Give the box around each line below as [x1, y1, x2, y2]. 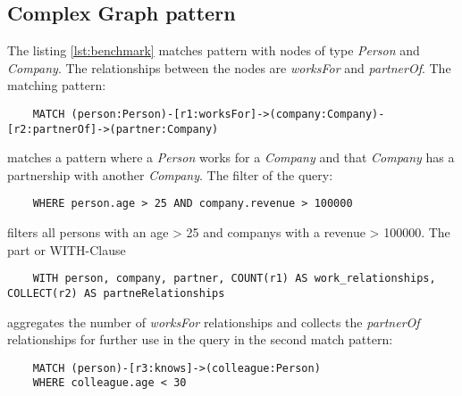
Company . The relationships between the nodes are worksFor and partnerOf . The [7, 58, 451, 77]
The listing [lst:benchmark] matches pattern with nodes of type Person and [7, 41, 420, 60]
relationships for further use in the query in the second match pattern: [7, 330, 393, 349]
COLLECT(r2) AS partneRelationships [7, 286, 225, 300]
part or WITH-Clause [7, 240, 126, 259]
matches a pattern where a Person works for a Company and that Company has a [7, 148, 455, 167]
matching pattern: [7, 76, 106, 95]
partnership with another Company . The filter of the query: [7, 165, 333, 184]
